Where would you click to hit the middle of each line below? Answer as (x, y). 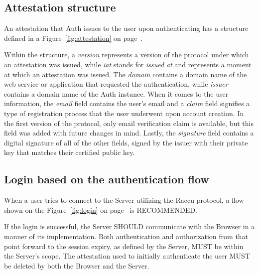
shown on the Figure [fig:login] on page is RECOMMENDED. (101, 209)
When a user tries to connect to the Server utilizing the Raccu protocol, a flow (124, 200)
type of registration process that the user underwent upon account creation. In (124, 113)
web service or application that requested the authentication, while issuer (116, 84)
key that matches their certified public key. (69, 152)
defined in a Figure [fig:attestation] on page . (73, 38)
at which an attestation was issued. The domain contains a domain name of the (126, 74)
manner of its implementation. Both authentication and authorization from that (126, 236)
